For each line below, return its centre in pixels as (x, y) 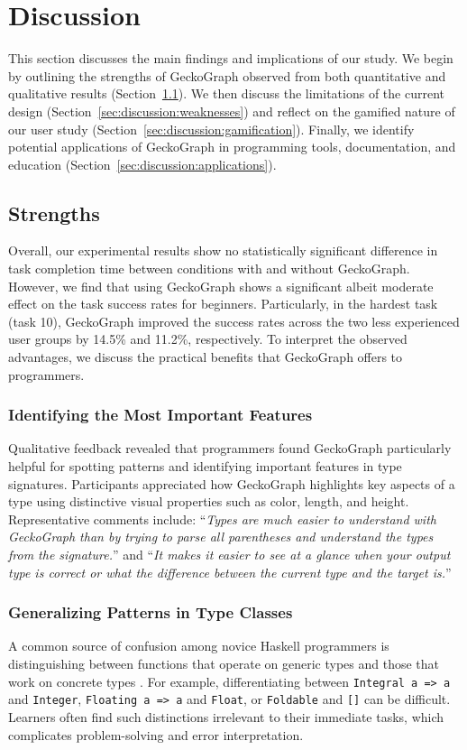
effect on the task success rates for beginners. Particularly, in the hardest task (223, 304)
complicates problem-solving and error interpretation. (156, 734)
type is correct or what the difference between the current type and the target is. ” (230, 572)
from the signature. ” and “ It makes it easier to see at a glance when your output (229, 555)
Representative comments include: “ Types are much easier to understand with (222, 519)
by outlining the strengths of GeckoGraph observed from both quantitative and (227, 75)
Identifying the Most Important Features (160, 415)
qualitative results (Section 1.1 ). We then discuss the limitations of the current (227, 93)
